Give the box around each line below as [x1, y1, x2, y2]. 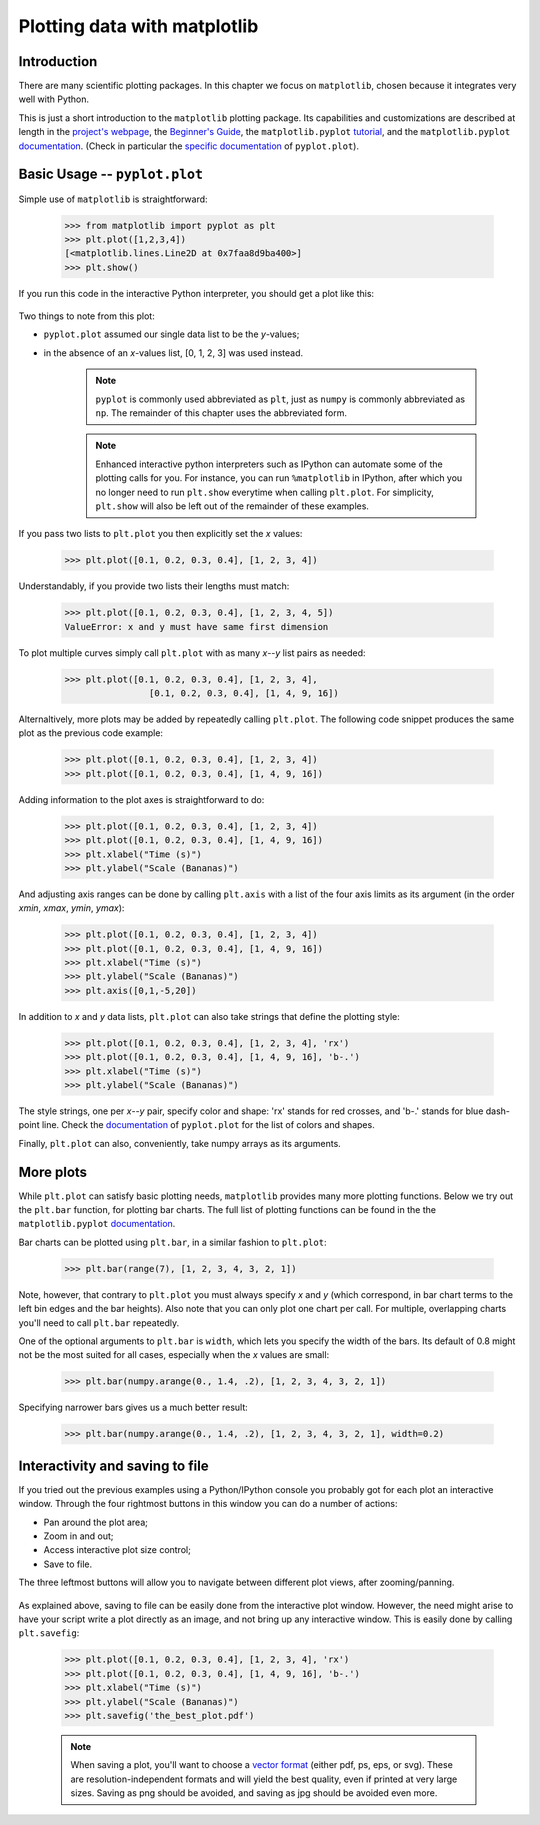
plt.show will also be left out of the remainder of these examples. [95, 500, 370, 512]
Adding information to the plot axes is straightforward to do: [18, 793, 265, 805]
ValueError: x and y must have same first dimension [64, 621, 329, 632]
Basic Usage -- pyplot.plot [18, 166, 204, 183]
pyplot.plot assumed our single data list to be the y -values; [43, 328, 300, 340]
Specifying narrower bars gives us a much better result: [18, 1401, 249, 1414]
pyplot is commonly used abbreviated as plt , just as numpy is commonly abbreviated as [95, 393, 465, 405]
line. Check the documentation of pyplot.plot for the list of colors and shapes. [41, 1119, 375, 1131]
